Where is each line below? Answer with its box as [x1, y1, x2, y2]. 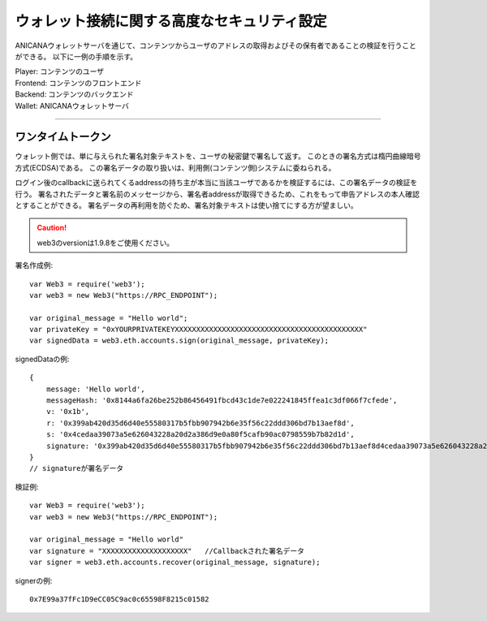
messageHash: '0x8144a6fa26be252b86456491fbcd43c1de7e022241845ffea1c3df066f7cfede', [45, 396, 398, 405]
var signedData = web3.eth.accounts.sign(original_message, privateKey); [29, 336, 330, 345]
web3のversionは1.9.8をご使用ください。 [37, 238, 175, 248]
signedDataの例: [15, 354, 70, 364]
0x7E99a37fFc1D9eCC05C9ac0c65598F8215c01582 [29, 594, 210, 604]
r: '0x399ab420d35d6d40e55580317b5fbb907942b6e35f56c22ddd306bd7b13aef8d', [45, 418, 355, 428]
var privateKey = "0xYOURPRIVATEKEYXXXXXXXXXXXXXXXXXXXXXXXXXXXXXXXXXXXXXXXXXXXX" [29, 325, 368, 334]
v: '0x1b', [45, 407, 90, 416]
